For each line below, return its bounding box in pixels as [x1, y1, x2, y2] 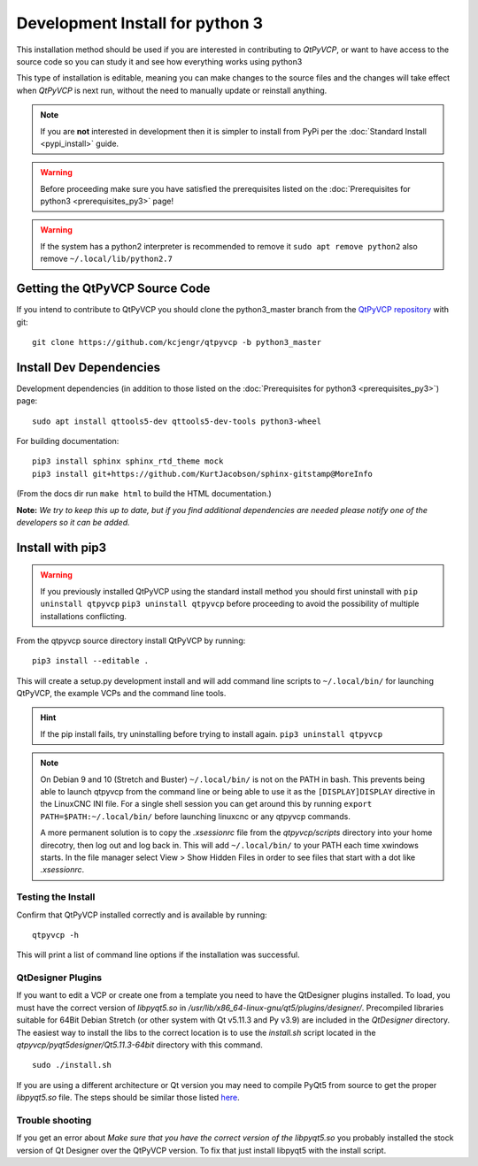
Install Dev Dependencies [16, 359, 161, 375]
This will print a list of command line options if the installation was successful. [16, 949, 300, 960]
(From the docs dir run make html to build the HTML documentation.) [16, 488, 272, 499]
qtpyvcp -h [32, 930, 80, 940]
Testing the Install [16, 891, 96, 903]
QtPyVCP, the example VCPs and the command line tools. [16, 688, 227, 699]
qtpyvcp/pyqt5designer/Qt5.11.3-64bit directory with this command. [16, 1039, 263, 1050]
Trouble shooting [16, 1114, 92, 1126]
